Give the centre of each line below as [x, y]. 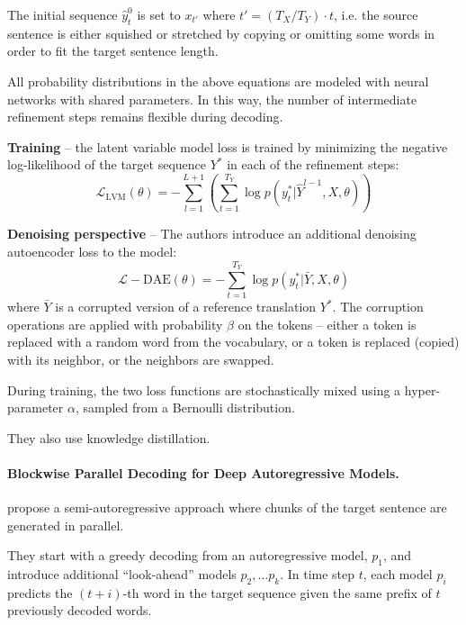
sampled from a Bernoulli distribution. [189, 408]
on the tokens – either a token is [327, 324]
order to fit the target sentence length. [113, 51]
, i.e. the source [376, 14]
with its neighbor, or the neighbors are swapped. [141, 359]
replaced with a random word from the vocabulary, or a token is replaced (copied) [233, 342]
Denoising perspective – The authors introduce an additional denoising [212, 234]
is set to [159, 14]
